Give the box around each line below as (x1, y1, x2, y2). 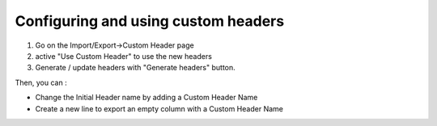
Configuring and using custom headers (15, 12, 285, 30)
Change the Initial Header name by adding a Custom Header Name (35, 93, 258, 103)
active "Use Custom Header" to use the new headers (35, 51, 212, 61)
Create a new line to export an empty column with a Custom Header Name (35, 103, 283, 113)
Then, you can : (15, 78, 68, 87)
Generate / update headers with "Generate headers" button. (35, 63, 236, 73)
